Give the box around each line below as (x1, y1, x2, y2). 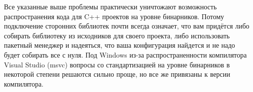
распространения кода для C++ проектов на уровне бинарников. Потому (4, 11, 224, 21)
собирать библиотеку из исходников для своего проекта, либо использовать (4, 30, 230, 40)
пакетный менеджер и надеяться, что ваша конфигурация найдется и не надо (4, 40, 235, 50)
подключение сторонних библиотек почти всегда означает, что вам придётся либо (4, 21, 250, 31)
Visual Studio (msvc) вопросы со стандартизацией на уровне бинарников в (4, 59, 230, 69)
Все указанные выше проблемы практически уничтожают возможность (4, 1, 217, 11)
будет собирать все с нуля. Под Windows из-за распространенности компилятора (4, 49, 247, 60)
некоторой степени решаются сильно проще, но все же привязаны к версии (4, 69, 230, 79)
